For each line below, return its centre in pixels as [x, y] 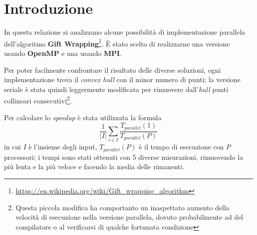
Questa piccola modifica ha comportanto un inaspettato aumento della [123, 207]
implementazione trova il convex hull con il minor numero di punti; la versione [122, 79]
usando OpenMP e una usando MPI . [63, 53]
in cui [13, 147]
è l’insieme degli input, [63, 147]
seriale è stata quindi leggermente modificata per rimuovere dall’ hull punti [116, 89]
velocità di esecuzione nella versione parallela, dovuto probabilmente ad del [129, 217]
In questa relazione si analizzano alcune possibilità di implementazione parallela [125, 32]
